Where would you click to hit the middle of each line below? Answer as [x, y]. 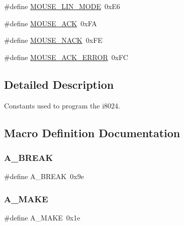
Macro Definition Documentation [92, 132]
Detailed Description [59, 84]
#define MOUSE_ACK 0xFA [51, 23]
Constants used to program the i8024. [62, 105]
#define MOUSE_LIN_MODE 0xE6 [62, 6]
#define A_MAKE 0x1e [42, 217]
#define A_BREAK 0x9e [44, 176]
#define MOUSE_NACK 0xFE [53, 40]
